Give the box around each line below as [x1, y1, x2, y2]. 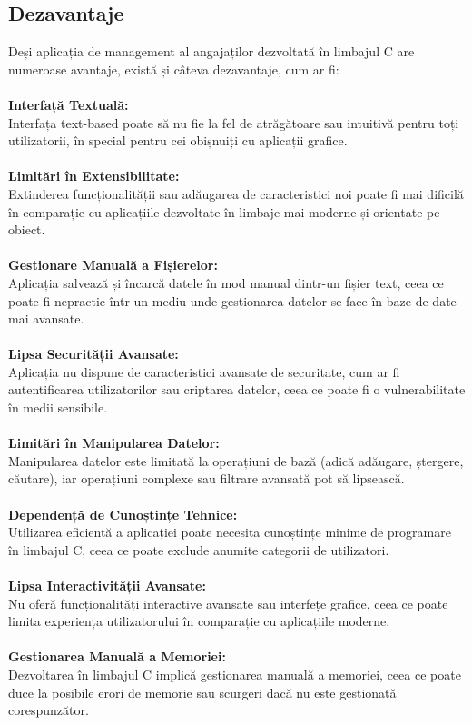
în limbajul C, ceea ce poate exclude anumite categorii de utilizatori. [8, 540, 389, 559]
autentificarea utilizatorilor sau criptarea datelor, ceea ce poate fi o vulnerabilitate [8, 380, 466, 399]
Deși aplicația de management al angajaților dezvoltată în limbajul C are [8, 42, 415, 61]
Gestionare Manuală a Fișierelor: [8, 255, 218, 274]
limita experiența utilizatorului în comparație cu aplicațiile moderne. [8, 611, 390, 631]
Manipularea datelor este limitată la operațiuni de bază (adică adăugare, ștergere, [8, 451, 464, 470]
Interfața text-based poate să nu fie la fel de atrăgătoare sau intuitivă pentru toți [8, 113, 459, 132]
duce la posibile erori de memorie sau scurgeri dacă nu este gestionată [8, 682, 397, 701]
